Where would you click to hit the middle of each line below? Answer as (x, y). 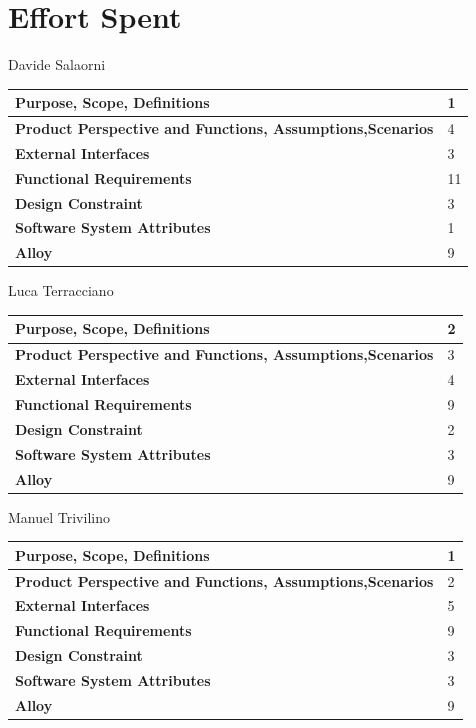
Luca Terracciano (61, 290)
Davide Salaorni (57, 64)
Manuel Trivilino (59, 516)
